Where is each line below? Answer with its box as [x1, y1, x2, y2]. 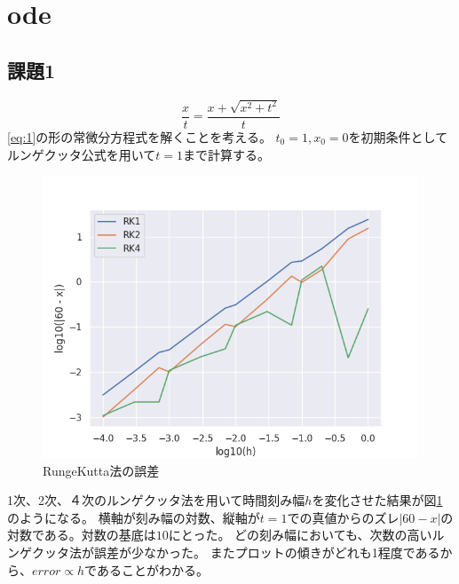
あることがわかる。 [96, 560, 209, 579]
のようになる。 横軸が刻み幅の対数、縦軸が [7, 508, 260, 526]
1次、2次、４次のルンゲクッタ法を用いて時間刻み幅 [7, 491, 305, 509]
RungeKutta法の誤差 [43, 461, 160, 479]
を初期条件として [348, 127, 448, 146]
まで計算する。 [183, 145, 271, 163]
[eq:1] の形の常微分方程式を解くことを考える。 [7, 127, 272, 146]
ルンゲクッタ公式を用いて [7, 145, 156, 163]
